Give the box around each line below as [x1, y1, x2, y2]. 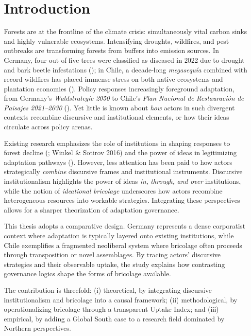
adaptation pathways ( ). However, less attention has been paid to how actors [4, 157, 233, 167]
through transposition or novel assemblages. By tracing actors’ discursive [4, 249, 221, 260]
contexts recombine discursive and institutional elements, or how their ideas [4, 112, 229, 122]
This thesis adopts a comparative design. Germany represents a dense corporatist [4, 221, 246, 231]
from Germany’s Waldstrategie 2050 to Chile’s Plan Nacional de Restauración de [4, 93, 244, 103]
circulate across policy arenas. [4, 122, 93, 132]
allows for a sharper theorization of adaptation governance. [4, 204, 179, 214]
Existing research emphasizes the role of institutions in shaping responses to [4, 138, 230, 148]
